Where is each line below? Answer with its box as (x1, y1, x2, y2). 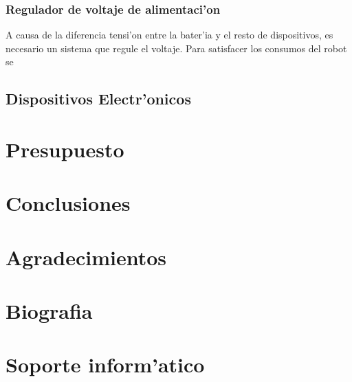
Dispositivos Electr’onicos (5, 88, 191, 109)
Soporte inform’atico (5, 350, 205, 379)
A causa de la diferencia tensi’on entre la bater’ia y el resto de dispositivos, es (5, 27, 333, 42)
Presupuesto (5, 135, 124, 163)
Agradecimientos (5, 243, 167, 271)
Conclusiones (5, 189, 131, 217)
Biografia (5, 297, 93, 325)
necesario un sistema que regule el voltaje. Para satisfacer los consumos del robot (5, 41, 347, 55)
